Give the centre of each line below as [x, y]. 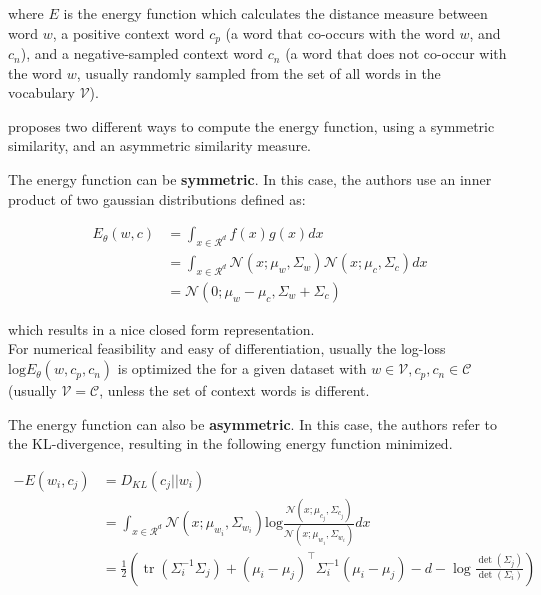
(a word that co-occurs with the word [340, 32]
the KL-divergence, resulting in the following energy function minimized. [230, 443]
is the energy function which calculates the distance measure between [275, 13]
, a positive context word [128, 32]
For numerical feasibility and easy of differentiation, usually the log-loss [227, 348]
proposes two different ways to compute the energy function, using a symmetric [251, 125]
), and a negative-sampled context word [142, 53]
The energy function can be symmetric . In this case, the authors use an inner [250, 179]
